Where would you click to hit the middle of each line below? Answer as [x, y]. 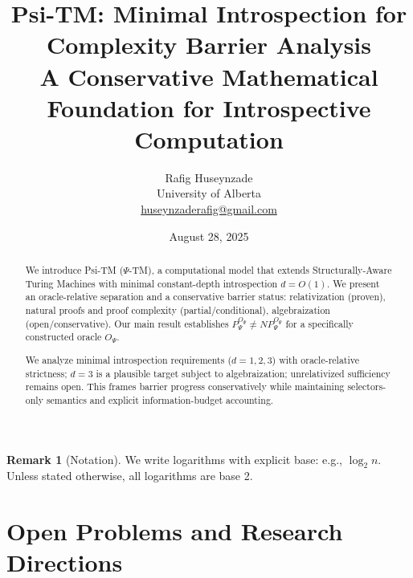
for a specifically [319, 323]
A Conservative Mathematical [209, 76]
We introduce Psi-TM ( [74, 270]
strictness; [46, 373]
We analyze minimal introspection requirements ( [129, 360]
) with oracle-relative [316, 360]
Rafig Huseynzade [209, 177]
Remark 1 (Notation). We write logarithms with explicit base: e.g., [174, 459]
